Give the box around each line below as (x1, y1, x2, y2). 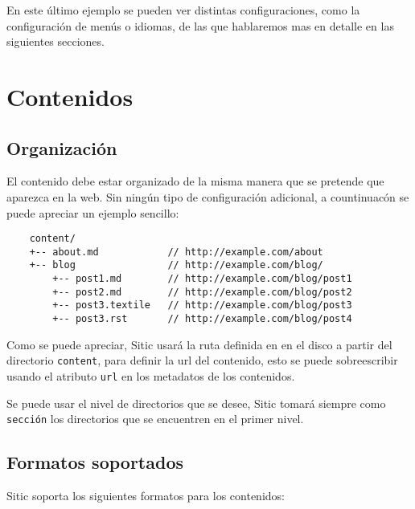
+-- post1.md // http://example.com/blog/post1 (52, 273, 352, 285)
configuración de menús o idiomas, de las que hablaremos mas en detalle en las (6, 17, 394, 34)
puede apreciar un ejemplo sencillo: (6, 204, 179, 221)
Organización (6, 135, 117, 160)
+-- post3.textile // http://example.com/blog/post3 (52, 299, 352, 312)
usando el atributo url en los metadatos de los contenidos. (6, 367, 295, 384)
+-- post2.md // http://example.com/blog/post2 (52, 286, 352, 298)
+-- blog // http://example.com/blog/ (29, 259, 323, 271)
